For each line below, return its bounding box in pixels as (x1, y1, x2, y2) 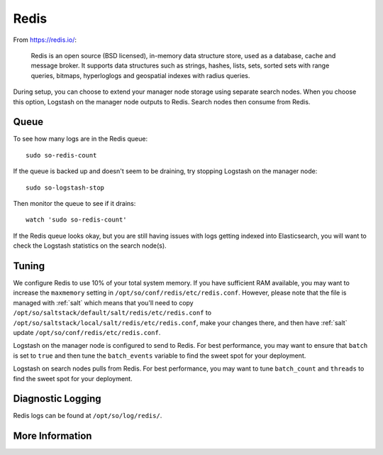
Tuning (13, 260, 45, 272)
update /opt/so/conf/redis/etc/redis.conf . (13, 329, 161, 336)
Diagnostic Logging (13, 393, 102, 405)
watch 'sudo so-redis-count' (26, 216, 127, 224)
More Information (13, 430, 92, 442)
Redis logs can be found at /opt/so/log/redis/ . (13, 412, 162, 420)
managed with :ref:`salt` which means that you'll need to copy (13, 298, 194, 307)
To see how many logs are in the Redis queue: (13, 135, 148, 143)
